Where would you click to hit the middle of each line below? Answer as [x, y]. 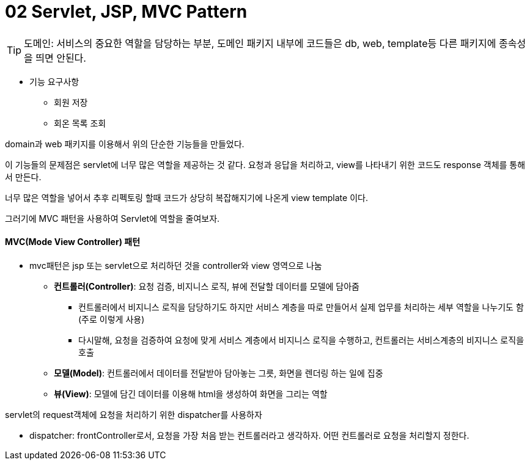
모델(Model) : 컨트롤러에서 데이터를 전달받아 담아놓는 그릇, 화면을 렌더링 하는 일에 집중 [219, 373]
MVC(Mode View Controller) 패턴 [73, 242]
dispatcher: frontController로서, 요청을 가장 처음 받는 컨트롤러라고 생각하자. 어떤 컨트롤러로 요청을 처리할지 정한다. [249, 435]
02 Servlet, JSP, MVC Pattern [126, 12]
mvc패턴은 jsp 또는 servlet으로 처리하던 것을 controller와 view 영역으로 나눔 [176, 265]
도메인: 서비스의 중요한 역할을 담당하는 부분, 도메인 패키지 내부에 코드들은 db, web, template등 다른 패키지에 [260, 43]
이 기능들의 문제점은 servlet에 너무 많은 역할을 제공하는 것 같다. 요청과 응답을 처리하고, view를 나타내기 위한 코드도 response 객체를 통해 [265, 164]
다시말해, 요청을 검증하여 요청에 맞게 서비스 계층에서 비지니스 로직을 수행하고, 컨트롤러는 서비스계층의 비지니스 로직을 [301, 340]
